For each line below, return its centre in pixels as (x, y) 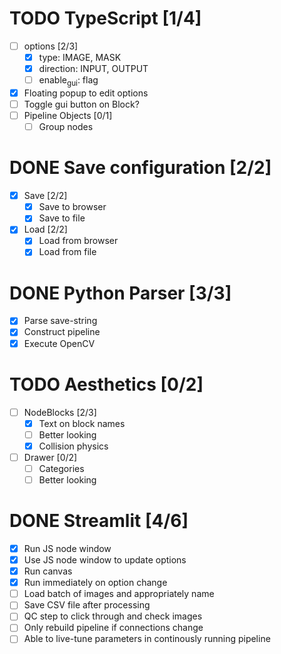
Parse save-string (60, 321)
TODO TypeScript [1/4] (105, 18)
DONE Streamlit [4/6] (99, 521)
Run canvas (48, 571)
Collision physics (73, 446)
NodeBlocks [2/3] (60, 412)
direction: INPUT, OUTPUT (93, 69)
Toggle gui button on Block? (81, 104)
